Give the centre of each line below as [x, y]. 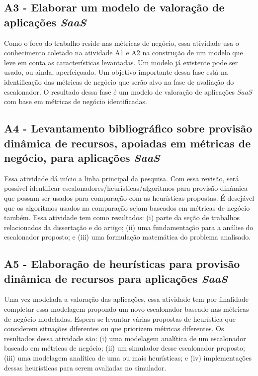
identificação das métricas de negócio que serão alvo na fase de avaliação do [119, 81]
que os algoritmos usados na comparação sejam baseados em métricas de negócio [127, 207]
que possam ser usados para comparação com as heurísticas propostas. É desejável [129, 197]
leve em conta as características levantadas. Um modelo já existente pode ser [121, 62]
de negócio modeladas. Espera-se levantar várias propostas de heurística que [120, 318]
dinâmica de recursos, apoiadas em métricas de [128, 143]
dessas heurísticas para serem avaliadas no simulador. [85, 367]
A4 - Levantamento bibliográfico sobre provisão [128, 128]
